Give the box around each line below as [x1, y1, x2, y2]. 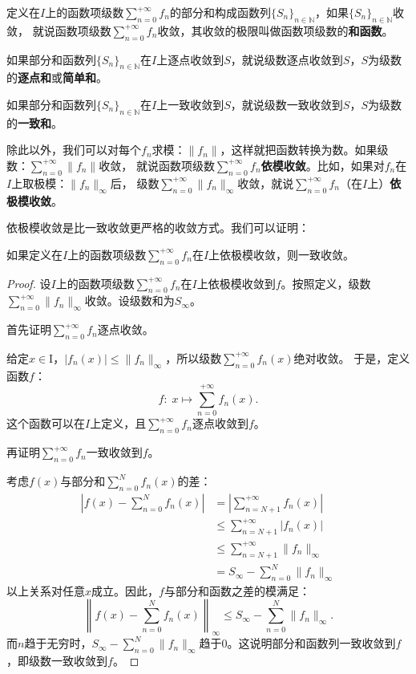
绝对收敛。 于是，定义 [293, 349, 410, 366]
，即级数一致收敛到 [6, 652, 107, 669]
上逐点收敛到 [156, 51, 224, 67]
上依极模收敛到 [196, 274, 276, 291]
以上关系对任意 [6, 582, 85, 599]
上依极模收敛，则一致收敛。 [208, 246, 355, 262]
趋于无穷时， [24, 635, 92, 652]
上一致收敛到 [156, 95, 224, 112]
